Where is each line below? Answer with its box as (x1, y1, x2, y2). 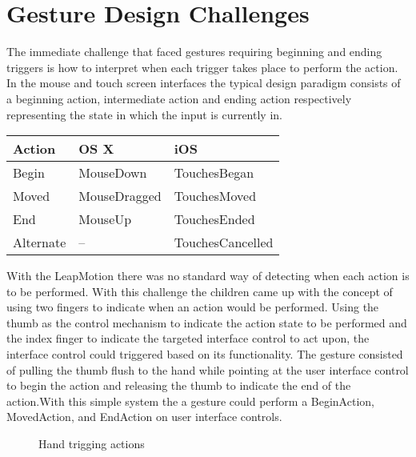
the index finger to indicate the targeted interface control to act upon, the (6, 330, 370, 347)
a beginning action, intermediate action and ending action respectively (6, 90, 352, 106)
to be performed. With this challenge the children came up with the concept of (6, 283, 393, 299)
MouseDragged (78, 186, 162, 206)
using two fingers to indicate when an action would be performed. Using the (6, 299, 379, 315)
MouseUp (78, 210, 132, 229)
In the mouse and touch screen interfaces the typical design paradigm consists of (6, 74, 401, 91)
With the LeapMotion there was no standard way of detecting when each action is (6, 267, 410, 284)
